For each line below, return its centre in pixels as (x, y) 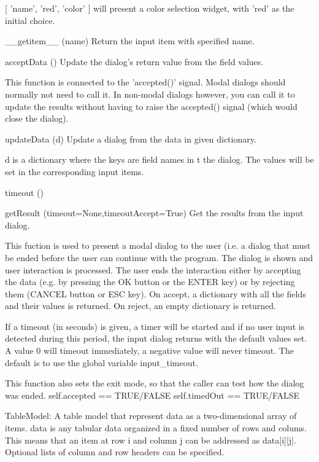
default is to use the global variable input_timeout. (102, 362)
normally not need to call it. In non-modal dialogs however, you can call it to (150, 94)
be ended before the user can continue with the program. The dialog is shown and (159, 257)
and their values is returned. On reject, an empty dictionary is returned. (140, 306)
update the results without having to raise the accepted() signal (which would (151, 106)
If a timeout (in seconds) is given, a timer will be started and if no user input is (155, 326)
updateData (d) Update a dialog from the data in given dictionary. (131, 139)
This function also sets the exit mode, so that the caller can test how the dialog (155, 383)
